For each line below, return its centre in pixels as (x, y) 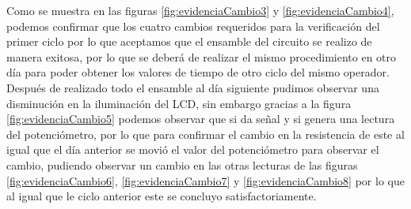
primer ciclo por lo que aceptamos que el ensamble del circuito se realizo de (189, 41)
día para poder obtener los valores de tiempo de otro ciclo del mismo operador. (198, 72)
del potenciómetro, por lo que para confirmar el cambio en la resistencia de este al (205, 134)
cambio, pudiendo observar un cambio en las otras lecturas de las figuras (182, 164)
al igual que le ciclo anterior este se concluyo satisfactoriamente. (162, 196)
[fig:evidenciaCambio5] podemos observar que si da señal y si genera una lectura (201, 119)
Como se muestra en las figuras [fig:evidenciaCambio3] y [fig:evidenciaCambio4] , (200, 10)
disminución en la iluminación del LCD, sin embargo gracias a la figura (179, 103)
